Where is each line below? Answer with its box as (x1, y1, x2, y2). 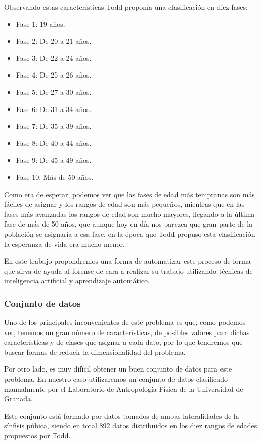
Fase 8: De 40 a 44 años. (16, 137, 92, 148)
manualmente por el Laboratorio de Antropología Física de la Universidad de (4, 383, 243, 394)
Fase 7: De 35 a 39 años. (16, 121, 92, 131)
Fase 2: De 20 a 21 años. (16, 35, 92, 46)
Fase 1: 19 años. (16, 18, 65, 29)
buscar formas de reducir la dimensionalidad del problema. (4, 346, 186, 357)
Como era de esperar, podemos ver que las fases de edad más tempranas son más (4, 189, 255, 199)
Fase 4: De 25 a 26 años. (16, 69, 92, 80)
